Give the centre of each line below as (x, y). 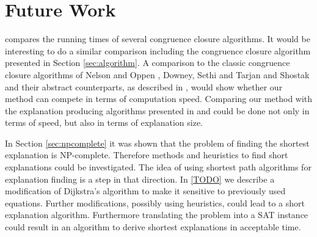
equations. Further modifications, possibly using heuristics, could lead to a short (155, 202)
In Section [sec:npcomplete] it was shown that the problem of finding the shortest (157, 143)
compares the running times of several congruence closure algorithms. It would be (158, 39)
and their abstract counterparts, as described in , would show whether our (144, 86)
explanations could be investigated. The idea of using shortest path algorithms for (158, 167)
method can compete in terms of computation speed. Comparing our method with (159, 99)
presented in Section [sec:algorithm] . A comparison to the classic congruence (148, 63)
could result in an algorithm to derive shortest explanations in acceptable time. (153, 227)
